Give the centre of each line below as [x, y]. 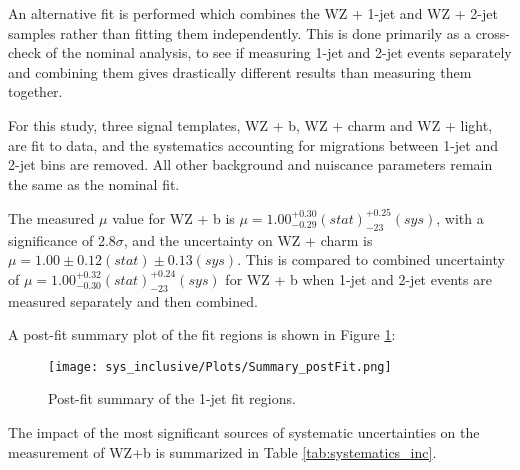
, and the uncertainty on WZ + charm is [248, 239]
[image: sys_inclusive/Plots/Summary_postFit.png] [220, 366]
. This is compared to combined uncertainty [371, 259]
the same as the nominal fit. [94, 183]
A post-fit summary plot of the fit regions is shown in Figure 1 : [202, 334]
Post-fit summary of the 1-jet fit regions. [172, 398]
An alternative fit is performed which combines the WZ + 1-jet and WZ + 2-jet [253, 13]
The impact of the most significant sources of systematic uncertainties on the [244, 432]
